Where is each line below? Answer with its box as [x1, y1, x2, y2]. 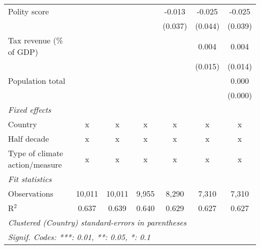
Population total [8, 75, 65, 86]
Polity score [8, 5, 49, 17]
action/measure [8, 159, 62, 170]
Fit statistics [8, 173, 52, 185]
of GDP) [8, 46, 38, 57]
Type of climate [8, 147, 63, 159]
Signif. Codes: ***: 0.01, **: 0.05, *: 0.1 [8, 231, 150, 243]
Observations [8, 188, 53, 199]
